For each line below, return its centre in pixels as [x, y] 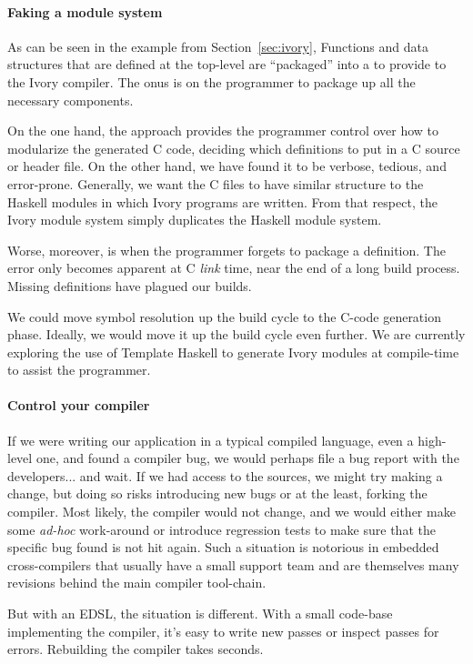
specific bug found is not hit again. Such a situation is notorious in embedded [223, 547]
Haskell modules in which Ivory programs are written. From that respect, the [222, 201]
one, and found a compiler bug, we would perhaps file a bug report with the [247, 458]
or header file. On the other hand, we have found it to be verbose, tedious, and [227, 166]
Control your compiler [79, 405]
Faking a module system [85, 11]
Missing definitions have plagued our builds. [130, 285]
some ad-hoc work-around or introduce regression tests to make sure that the [221, 529]
